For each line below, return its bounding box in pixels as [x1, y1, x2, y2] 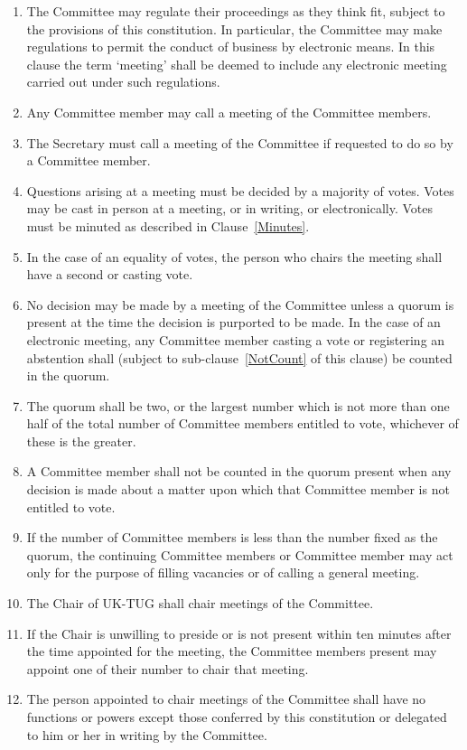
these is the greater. [26, 431, 136, 450]
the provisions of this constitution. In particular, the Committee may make [26, 19, 443, 38]
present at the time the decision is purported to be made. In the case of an [26, 313, 441, 332]
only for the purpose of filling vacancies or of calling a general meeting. [26, 563, 420, 582]
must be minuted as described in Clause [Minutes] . [26, 216, 310, 235]
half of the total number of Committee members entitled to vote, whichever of [26, 414, 459, 433]
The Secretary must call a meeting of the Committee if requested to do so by [26, 133, 453, 152]
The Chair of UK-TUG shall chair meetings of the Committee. [26, 594, 374, 613]
